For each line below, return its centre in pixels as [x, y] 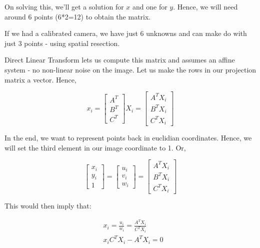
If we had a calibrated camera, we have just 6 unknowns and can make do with [126, 33]
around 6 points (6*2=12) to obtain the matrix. [78, 16]
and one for [150, 6]
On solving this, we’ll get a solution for [64, 6]
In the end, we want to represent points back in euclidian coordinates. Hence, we [128, 138]
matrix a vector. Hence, [40, 79]
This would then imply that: [48, 206]
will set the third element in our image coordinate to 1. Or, [95, 147]
